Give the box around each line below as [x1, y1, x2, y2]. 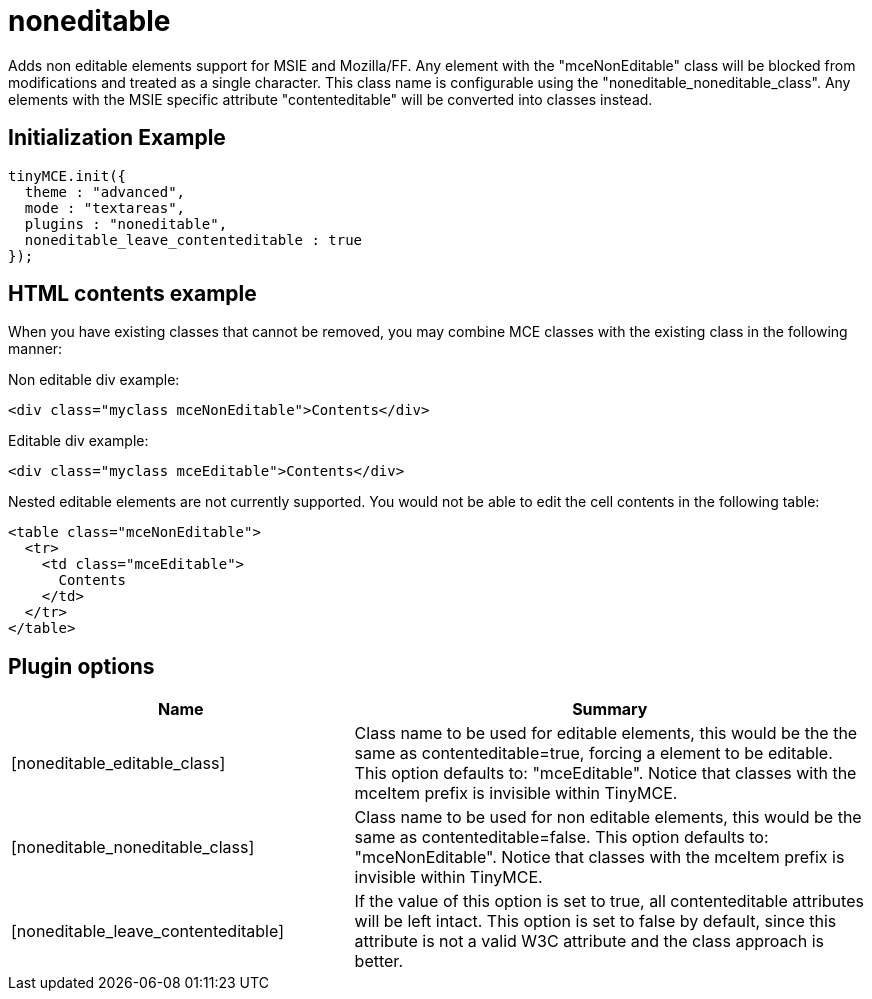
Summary [572, 699, 648, 720]
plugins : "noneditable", [24, 215, 228, 232]
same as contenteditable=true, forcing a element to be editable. [354, 743, 833, 764]
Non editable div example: [8, 371, 180, 389]
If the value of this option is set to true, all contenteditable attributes [354, 891, 864, 912]
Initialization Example [8, 125, 226, 151]
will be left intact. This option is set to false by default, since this [354, 911, 837, 932]
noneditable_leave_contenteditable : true [24, 231, 363, 248]
